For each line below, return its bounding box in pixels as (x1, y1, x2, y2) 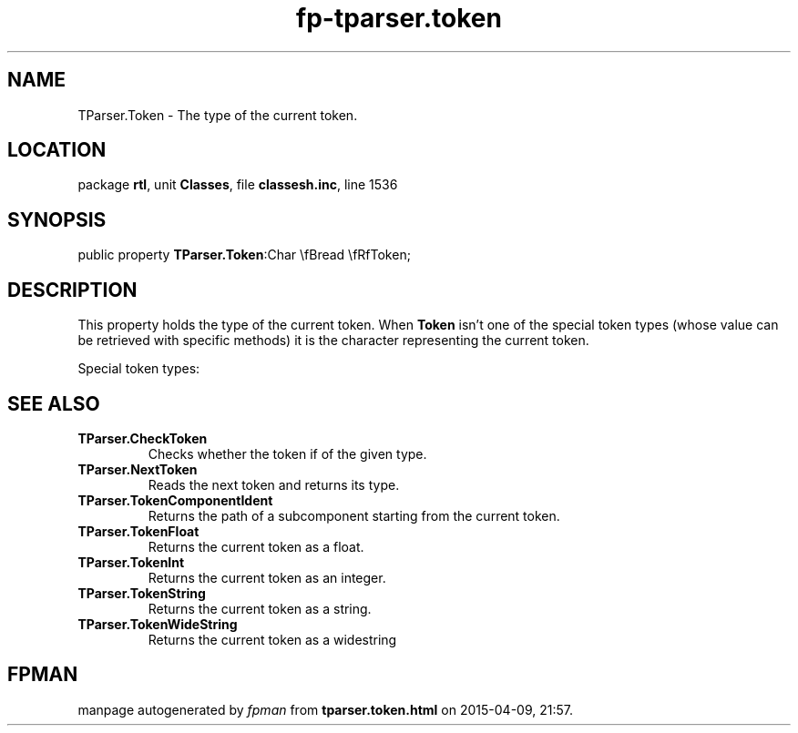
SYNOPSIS (7, 208, 107, 231)
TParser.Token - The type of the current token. (77, 107, 358, 123)
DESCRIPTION (7, 278, 138, 301)
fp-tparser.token (296, 3, 502, 34)
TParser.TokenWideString (77, 616, 238, 632)
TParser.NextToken (77, 461, 198, 477)
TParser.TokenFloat (77, 523, 199, 539)
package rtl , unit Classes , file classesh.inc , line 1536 (77, 177, 398, 193)
